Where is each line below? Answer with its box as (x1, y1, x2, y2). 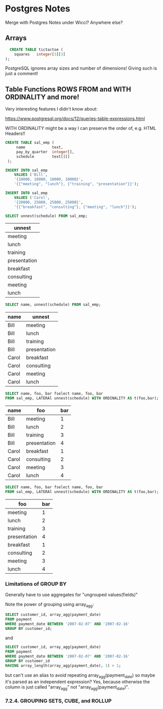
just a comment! (5, 71, 38, 77)
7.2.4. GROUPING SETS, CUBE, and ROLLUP (5, 698, 112, 705)
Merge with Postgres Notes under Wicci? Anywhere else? (5, 19, 123, 25)
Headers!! (5, 130, 26, 137)
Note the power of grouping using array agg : (5, 602, 94, 608)
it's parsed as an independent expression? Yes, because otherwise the (5, 679, 150, 685)
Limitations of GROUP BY (5, 580, 67, 587)
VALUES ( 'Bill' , (14, 172, 48, 177)
